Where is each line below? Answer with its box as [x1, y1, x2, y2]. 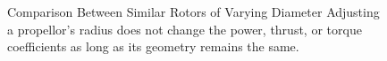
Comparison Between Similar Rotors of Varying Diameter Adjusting [7, 3, 380, 20]
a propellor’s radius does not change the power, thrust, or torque [7, 19, 362, 38]
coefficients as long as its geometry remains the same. [7, 37, 299, 56]
